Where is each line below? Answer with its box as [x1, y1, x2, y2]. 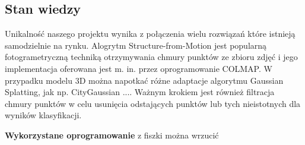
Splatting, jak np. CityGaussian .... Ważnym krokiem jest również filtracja [5, 86, 275, 98]
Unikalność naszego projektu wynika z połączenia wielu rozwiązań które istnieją [5, 27, 296, 40]
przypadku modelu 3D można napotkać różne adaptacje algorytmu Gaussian [5, 74, 284, 86]
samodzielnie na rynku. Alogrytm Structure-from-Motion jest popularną [5, 39, 267, 51]
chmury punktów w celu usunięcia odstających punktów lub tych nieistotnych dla [5, 97, 301, 109]
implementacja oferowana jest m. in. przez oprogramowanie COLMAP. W [5, 62, 272, 74]
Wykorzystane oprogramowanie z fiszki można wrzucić [5, 128, 219, 141]
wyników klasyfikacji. [5, 109, 82, 121]
